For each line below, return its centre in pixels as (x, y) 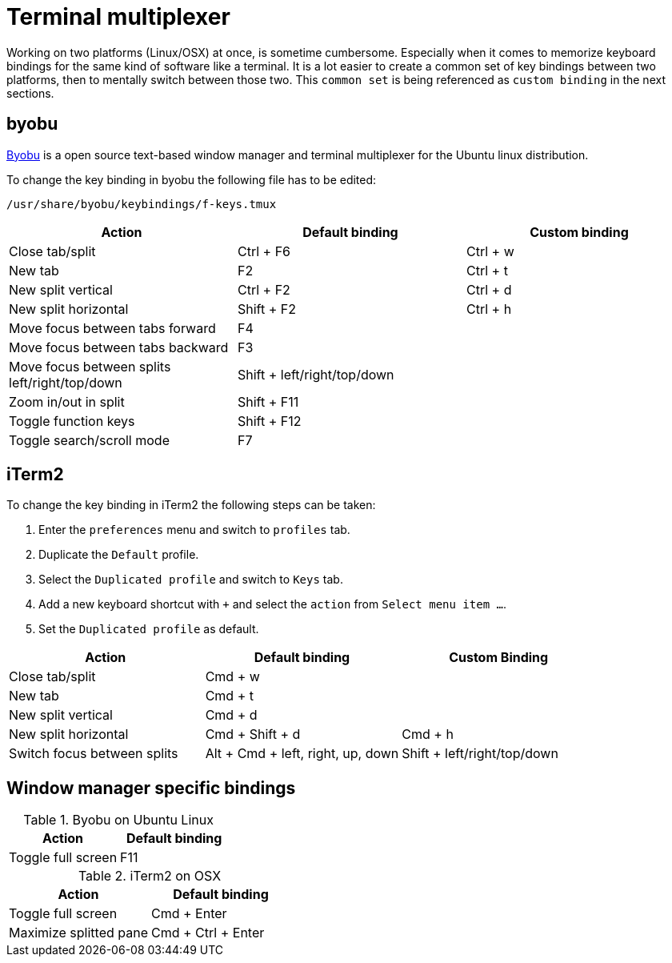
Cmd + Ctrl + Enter (208, 933)
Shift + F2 (266, 309)
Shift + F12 (269, 421)
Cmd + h (428, 734)
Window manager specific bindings (151, 788)
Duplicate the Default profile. (119, 555)
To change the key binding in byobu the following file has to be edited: (192, 179)
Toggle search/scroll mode (89, 440)
